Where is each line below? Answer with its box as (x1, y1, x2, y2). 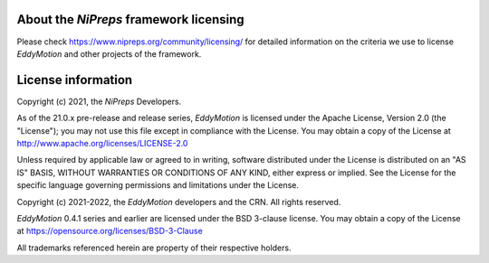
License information (16, 72, 133, 88)
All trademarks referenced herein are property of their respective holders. (16, 242, 292, 253)
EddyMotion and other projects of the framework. (16, 48, 202, 59)
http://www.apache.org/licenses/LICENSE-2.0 (16, 137, 188, 148)
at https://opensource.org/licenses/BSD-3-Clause (16, 226, 203, 237)
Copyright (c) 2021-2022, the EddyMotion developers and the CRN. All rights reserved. (16, 196, 341, 207)
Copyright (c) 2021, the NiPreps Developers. (16, 96, 182, 107)
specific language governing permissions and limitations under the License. (16, 180, 299, 191)
